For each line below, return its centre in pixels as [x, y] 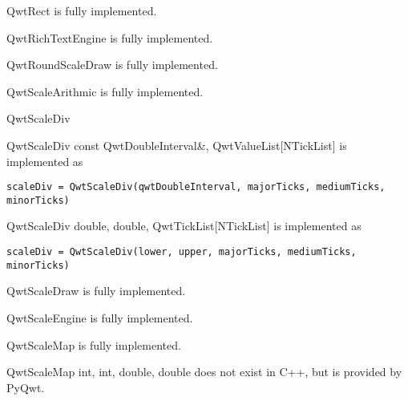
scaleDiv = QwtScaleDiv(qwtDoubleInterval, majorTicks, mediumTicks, [196, 187]
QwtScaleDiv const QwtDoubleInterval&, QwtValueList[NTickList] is [177, 145]
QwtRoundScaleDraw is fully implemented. [112, 65]
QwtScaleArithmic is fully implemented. [105, 91]
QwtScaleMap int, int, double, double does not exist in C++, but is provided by [204, 372]
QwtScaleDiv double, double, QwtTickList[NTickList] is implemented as [184, 226]
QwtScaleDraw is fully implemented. [96, 291]
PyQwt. [26, 387]
